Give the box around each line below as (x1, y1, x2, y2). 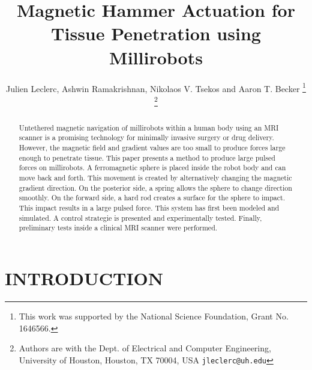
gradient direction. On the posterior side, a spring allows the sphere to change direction (19, 182, 292, 193)
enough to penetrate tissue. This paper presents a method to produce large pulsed (19, 152, 275, 162)
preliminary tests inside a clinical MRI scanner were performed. (19, 223, 218, 233)
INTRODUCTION (5, 266, 164, 291)
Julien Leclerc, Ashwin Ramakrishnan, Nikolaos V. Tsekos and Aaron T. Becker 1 (6, 80, 306, 94)
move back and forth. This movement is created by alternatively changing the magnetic (19, 173, 292, 183)
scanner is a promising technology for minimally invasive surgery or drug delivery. (19, 132, 274, 143)
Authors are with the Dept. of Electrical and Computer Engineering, (19, 342, 271, 354)
